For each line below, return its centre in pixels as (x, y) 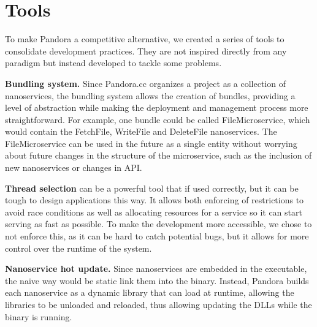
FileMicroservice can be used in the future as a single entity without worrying (151, 143)
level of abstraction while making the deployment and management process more (157, 107)
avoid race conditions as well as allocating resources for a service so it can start (154, 212)
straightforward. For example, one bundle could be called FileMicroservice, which (158, 119)
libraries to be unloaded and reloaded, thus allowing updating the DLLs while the (158, 304)
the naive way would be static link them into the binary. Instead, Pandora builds (157, 280)
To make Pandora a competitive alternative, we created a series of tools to (145, 39)
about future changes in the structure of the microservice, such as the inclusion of (158, 155)
